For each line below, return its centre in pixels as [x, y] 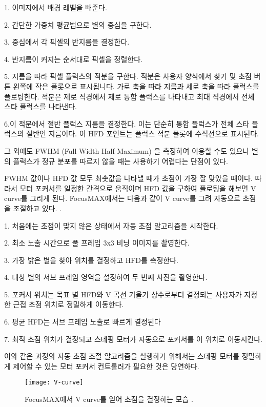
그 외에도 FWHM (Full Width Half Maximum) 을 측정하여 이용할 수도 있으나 [127, 150]
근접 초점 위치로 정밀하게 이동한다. [68, 304]
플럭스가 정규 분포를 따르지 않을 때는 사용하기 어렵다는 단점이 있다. [120, 161]
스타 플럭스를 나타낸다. [41, 106]
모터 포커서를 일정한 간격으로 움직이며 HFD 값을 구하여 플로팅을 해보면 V [138, 188]
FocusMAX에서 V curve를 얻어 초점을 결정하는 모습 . [109, 399]
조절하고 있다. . [37, 208]
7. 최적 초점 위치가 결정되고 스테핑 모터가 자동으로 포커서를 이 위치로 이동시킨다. [133, 339]
